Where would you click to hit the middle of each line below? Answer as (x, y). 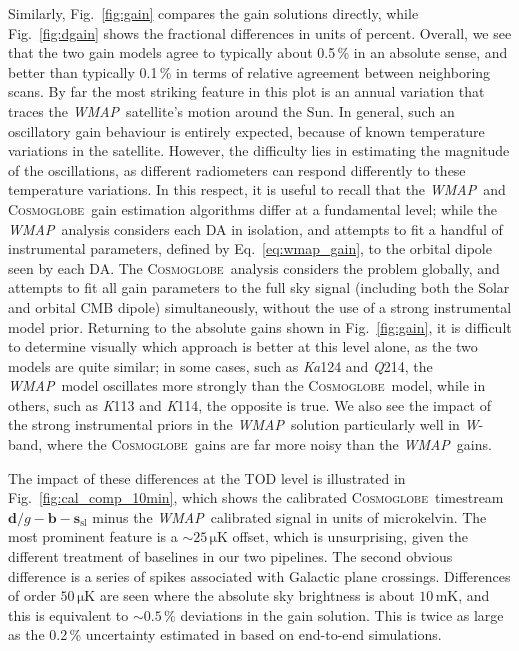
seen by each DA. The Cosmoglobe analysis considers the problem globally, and (254, 267)
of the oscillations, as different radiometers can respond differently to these (237, 169)
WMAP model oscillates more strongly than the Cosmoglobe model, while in (247, 385)
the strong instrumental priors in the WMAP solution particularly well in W (243, 424)
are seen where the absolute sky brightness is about (257, 595)
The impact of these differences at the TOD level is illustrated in (207, 477)
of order (32, 595)
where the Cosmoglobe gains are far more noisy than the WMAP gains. (269, 444)
